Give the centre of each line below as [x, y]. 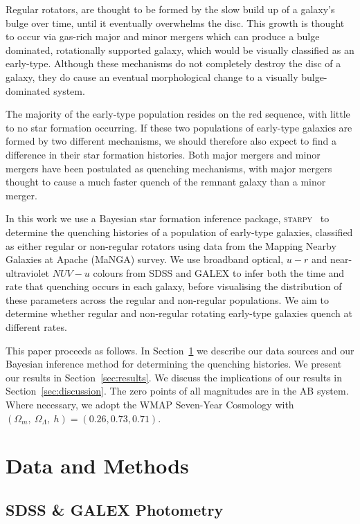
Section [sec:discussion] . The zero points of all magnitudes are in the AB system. [177, 391]
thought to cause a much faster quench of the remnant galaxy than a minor [166, 182]
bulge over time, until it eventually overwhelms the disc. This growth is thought [175, 22]
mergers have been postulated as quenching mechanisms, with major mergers [169, 168]
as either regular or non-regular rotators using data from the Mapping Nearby [171, 245]
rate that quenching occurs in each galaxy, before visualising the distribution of [174, 286]
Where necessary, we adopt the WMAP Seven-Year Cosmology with [150, 405]
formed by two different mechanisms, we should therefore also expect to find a [171, 141]
